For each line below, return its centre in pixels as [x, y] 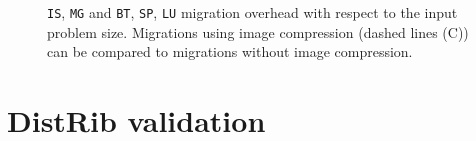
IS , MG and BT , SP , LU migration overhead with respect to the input [252, 12]
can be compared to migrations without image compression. [230, 51]
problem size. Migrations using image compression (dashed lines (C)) [258, 31]
